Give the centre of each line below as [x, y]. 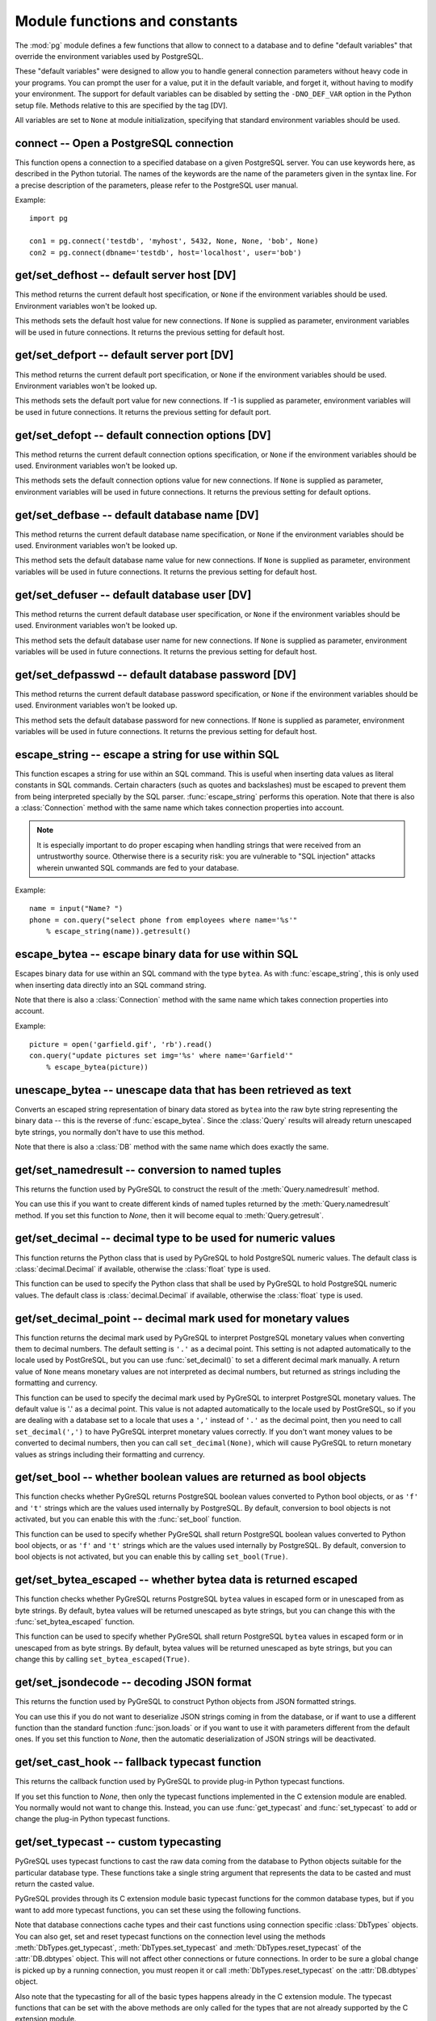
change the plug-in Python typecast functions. [92, 1819]
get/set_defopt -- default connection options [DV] [143, 435]
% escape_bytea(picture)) [97, 1067]
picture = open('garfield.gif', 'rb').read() [121, 1044]
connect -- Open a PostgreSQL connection [124, 143]
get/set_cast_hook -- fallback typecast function [138, 1762]
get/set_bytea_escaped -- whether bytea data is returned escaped [187, 1580]
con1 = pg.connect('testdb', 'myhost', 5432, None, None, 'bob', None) [174, 241]
